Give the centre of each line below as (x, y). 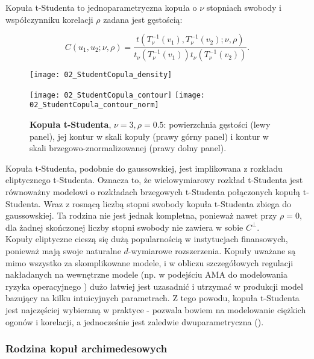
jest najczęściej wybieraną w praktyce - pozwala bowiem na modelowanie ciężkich (156, 309)
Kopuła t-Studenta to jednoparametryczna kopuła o (101, 7)
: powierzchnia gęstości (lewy (217, 124)
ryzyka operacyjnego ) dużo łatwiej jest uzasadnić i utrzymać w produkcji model (154, 286)
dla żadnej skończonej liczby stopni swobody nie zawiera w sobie (124, 227)
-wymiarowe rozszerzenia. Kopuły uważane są (212, 250)
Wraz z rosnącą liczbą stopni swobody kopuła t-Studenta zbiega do (168, 203)
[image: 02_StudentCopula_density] (101, 75)
